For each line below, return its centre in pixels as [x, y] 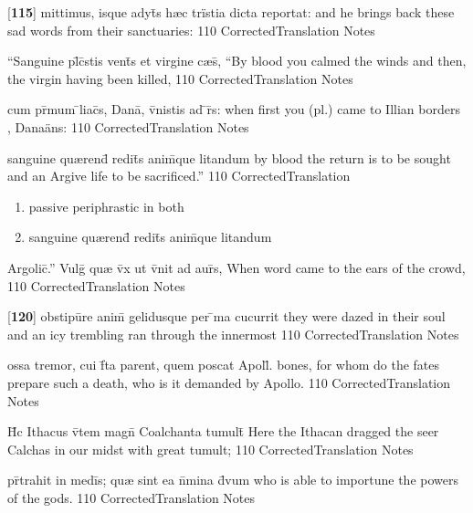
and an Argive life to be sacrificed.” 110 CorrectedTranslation [179, 176]
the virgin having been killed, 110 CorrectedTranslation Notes [180, 78]
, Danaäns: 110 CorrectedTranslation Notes [128, 126]
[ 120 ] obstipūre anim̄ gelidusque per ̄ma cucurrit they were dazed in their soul [226, 316]
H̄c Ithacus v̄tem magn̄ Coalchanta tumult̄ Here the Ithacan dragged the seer [223, 431]
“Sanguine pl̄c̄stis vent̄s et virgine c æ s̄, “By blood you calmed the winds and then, [237, 61]
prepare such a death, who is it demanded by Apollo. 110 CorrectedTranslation [229, 382]
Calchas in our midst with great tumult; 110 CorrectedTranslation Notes [210, 449]
